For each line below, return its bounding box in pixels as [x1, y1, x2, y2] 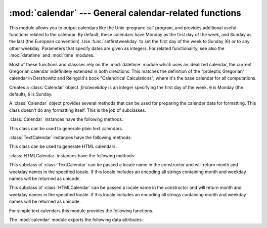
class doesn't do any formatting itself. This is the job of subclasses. [9, 107, 146, 113]
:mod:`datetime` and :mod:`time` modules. [9, 52, 95, 58]
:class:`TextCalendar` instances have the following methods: [9, 135, 132, 140]
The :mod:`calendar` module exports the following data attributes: [9, 217, 143, 223]
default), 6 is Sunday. [9, 91, 53, 97]
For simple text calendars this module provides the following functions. [9, 208, 154, 214]
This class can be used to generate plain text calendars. [9, 125, 123, 131]
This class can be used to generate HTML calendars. [9, 143, 117, 149]
